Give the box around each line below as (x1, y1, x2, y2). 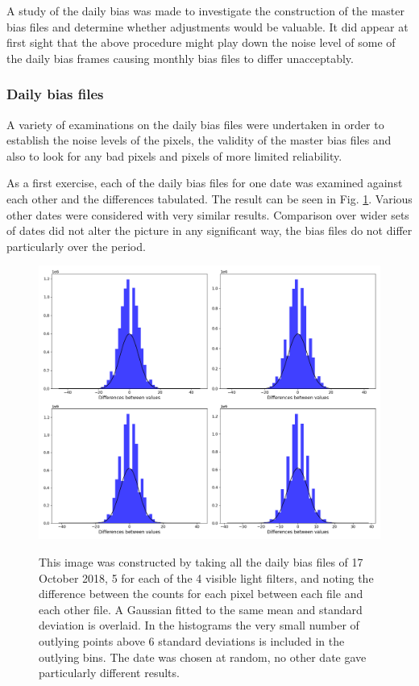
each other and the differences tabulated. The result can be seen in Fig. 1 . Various (6, 190, 413, 207)
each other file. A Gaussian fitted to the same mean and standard (39, 600, 363, 617)
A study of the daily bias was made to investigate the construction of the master (6, 2, 405, 19)
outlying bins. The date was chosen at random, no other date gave (39, 648, 367, 665)
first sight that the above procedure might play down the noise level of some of (6, 34, 396, 51)
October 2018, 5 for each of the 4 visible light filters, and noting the (39, 569, 374, 586)
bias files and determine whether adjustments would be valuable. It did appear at (6, 18, 409, 35)
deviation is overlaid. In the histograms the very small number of (39, 617, 359, 634)
